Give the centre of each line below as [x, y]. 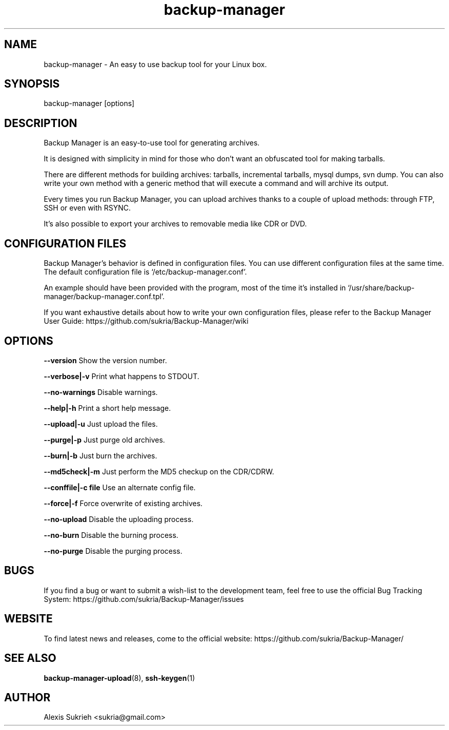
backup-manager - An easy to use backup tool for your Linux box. [155, 64]
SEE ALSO [30, 658]
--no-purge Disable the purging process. [113, 551]
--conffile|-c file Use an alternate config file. [120, 487]
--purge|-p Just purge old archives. [104, 440]
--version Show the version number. [105, 360]
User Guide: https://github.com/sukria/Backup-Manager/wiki [146, 321]
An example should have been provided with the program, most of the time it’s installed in [195, 288]
